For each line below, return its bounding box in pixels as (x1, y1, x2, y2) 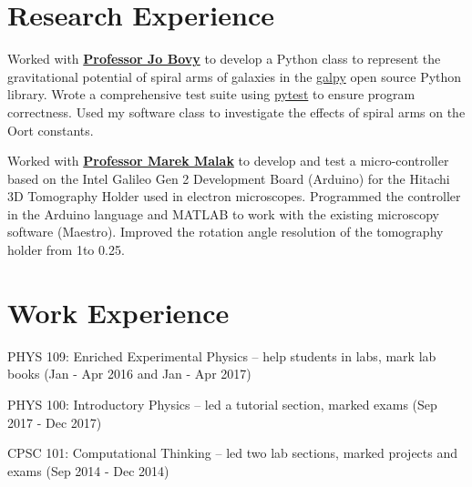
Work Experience (7, 293, 230, 330)
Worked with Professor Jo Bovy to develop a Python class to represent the (7, 49, 441, 68)
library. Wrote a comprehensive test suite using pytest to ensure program (7, 85, 416, 104)
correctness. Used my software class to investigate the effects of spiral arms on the (7, 102, 466, 121)
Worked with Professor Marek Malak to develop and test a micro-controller (7, 151, 449, 170)
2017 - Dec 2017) (7, 412, 102, 431)
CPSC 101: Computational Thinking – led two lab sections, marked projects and (7, 443, 458, 462)
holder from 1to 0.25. (7, 240, 125, 259)
